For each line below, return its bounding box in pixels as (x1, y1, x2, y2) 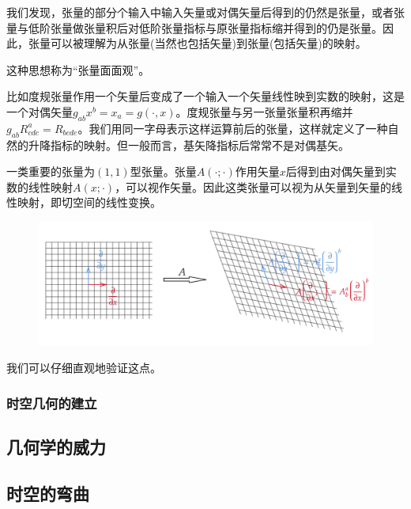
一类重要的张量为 (6, 163, 95, 180)
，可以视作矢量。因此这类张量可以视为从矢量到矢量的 (115, 178, 392, 195)
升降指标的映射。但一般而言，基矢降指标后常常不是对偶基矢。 (28, 136, 349, 153)
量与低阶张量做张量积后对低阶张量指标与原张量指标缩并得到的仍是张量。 (6, 19, 383, 36)
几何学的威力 (6, 434, 106, 458)
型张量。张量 (130, 163, 197, 180)
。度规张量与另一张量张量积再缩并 (175, 103, 353, 120)
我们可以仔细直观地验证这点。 (6, 359, 161, 376)
